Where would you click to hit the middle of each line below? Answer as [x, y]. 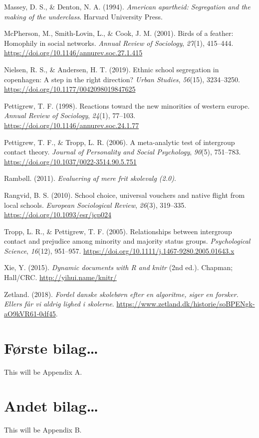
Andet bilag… [51, 406]
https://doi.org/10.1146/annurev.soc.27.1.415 [73, 53]
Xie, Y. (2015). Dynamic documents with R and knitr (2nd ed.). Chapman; [119, 267]
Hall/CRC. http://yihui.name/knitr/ [60, 277]
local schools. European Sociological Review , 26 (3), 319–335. [95, 205]
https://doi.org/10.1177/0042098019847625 [70, 89]
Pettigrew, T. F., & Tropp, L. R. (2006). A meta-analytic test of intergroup [120, 142]
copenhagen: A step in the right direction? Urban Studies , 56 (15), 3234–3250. [122, 79]
